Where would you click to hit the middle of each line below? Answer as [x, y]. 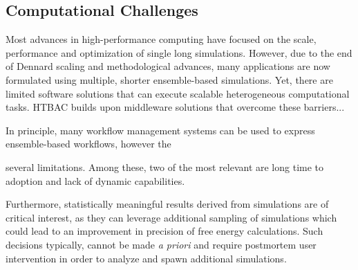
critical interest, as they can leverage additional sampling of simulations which [171, 217]
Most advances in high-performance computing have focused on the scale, [161, 39]
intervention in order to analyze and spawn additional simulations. [146, 258]
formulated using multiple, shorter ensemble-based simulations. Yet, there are [169, 79]
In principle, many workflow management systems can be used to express [160, 130]
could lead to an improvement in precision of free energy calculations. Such [164, 231]
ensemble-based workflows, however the [88, 144]
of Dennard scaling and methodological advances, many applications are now [168, 66]
